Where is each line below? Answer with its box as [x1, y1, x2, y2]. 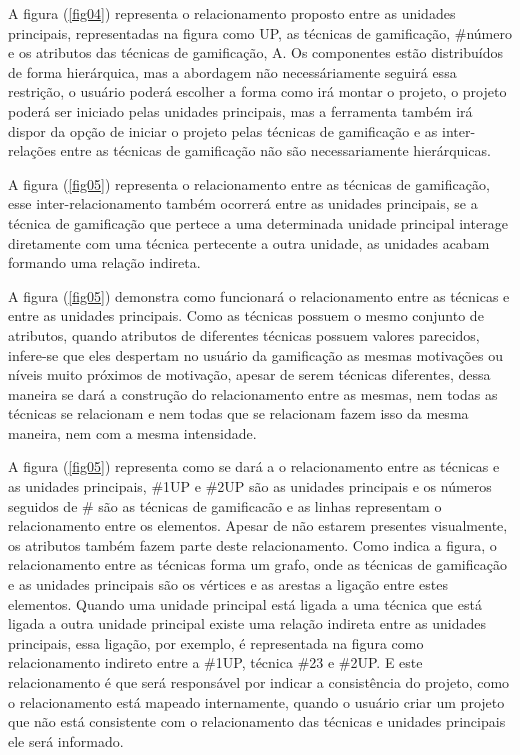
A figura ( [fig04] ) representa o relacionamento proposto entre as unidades [8, 3, 456, 23]
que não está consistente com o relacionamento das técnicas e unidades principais [8, 711, 506, 732]
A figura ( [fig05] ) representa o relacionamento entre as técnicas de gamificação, [8, 173, 490, 194]
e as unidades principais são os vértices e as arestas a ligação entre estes [8, 574, 448, 595]
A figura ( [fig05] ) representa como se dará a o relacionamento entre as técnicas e [8, 456, 500, 477]
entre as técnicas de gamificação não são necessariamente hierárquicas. [60, 140, 491, 161]
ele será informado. [8, 730, 124, 751]
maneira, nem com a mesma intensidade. [8, 422, 257, 443]
